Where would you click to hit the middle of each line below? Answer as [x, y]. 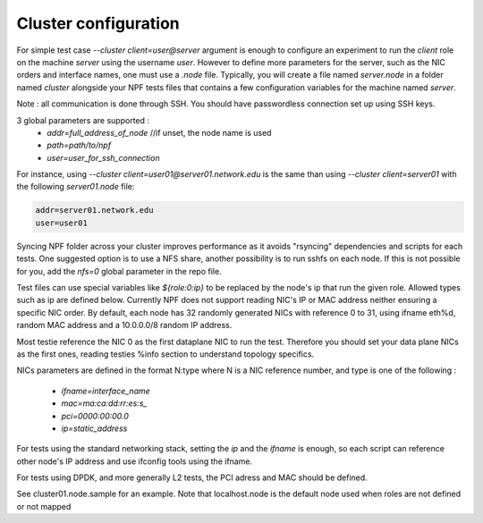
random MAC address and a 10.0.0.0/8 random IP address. [124, 325]
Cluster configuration [98, 23]
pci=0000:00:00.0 [95, 416]
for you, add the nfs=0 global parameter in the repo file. [119, 271]
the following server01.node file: [76, 187]
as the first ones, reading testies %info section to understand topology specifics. [165, 354]
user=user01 [62, 223]
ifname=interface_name [106, 391]
